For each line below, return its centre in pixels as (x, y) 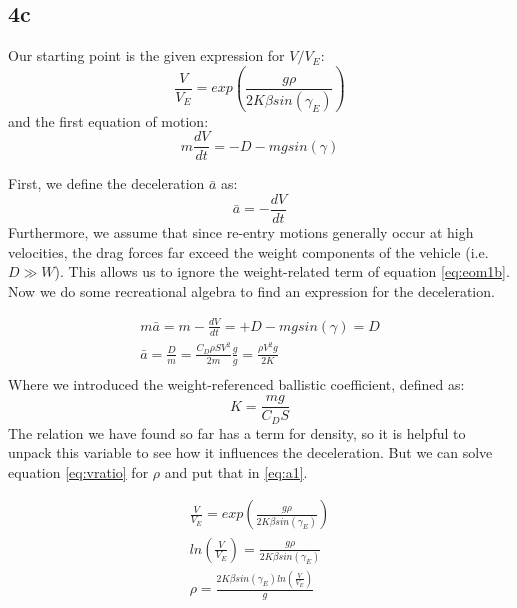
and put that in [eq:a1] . (236, 471)
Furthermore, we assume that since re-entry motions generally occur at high (241, 232)
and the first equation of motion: (108, 120)
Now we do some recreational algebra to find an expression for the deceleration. (251, 290)
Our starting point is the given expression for (146, 55)
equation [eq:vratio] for (78, 471)
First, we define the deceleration (106, 183)
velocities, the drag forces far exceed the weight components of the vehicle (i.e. (248, 251)
